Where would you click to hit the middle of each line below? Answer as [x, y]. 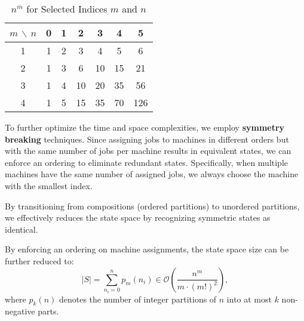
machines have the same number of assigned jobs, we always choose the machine [152, 174]
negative [20, 311]
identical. [22, 229]
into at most [249, 299]
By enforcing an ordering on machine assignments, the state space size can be [147, 249]
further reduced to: [39, 260]
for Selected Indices [67, 9]
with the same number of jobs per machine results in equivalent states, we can [148, 151]
